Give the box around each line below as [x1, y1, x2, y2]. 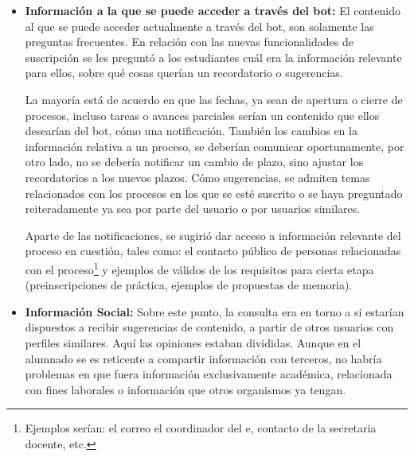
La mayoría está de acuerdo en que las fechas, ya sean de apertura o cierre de [25, 91, 403, 107]
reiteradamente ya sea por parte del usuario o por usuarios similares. [25, 200, 361, 217]
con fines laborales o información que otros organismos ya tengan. [25, 381, 346, 397]
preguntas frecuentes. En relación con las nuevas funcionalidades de [25, 33, 353, 50]
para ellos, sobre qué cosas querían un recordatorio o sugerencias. [25, 64, 343, 81]
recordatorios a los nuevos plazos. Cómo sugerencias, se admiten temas [25, 168, 370, 185]
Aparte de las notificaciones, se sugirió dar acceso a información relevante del [25, 227, 401, 243]
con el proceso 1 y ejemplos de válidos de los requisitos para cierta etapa [25, 258, 374, 277]
